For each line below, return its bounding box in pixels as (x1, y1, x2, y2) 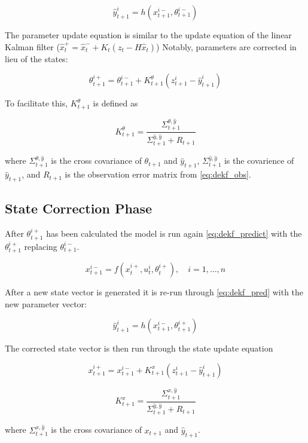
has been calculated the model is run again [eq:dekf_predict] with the (46, 227, 302, 240)
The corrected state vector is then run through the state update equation (5, 342, 273, 355)
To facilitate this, (5, 97, 68, 109)
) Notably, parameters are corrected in (156, 40, 297, 53)
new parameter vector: (5, 297, 87, 310)
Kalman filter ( (5, 40, 60, 53)
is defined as (93, 97, 138, 109)
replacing (24, 240, 57, 252)
